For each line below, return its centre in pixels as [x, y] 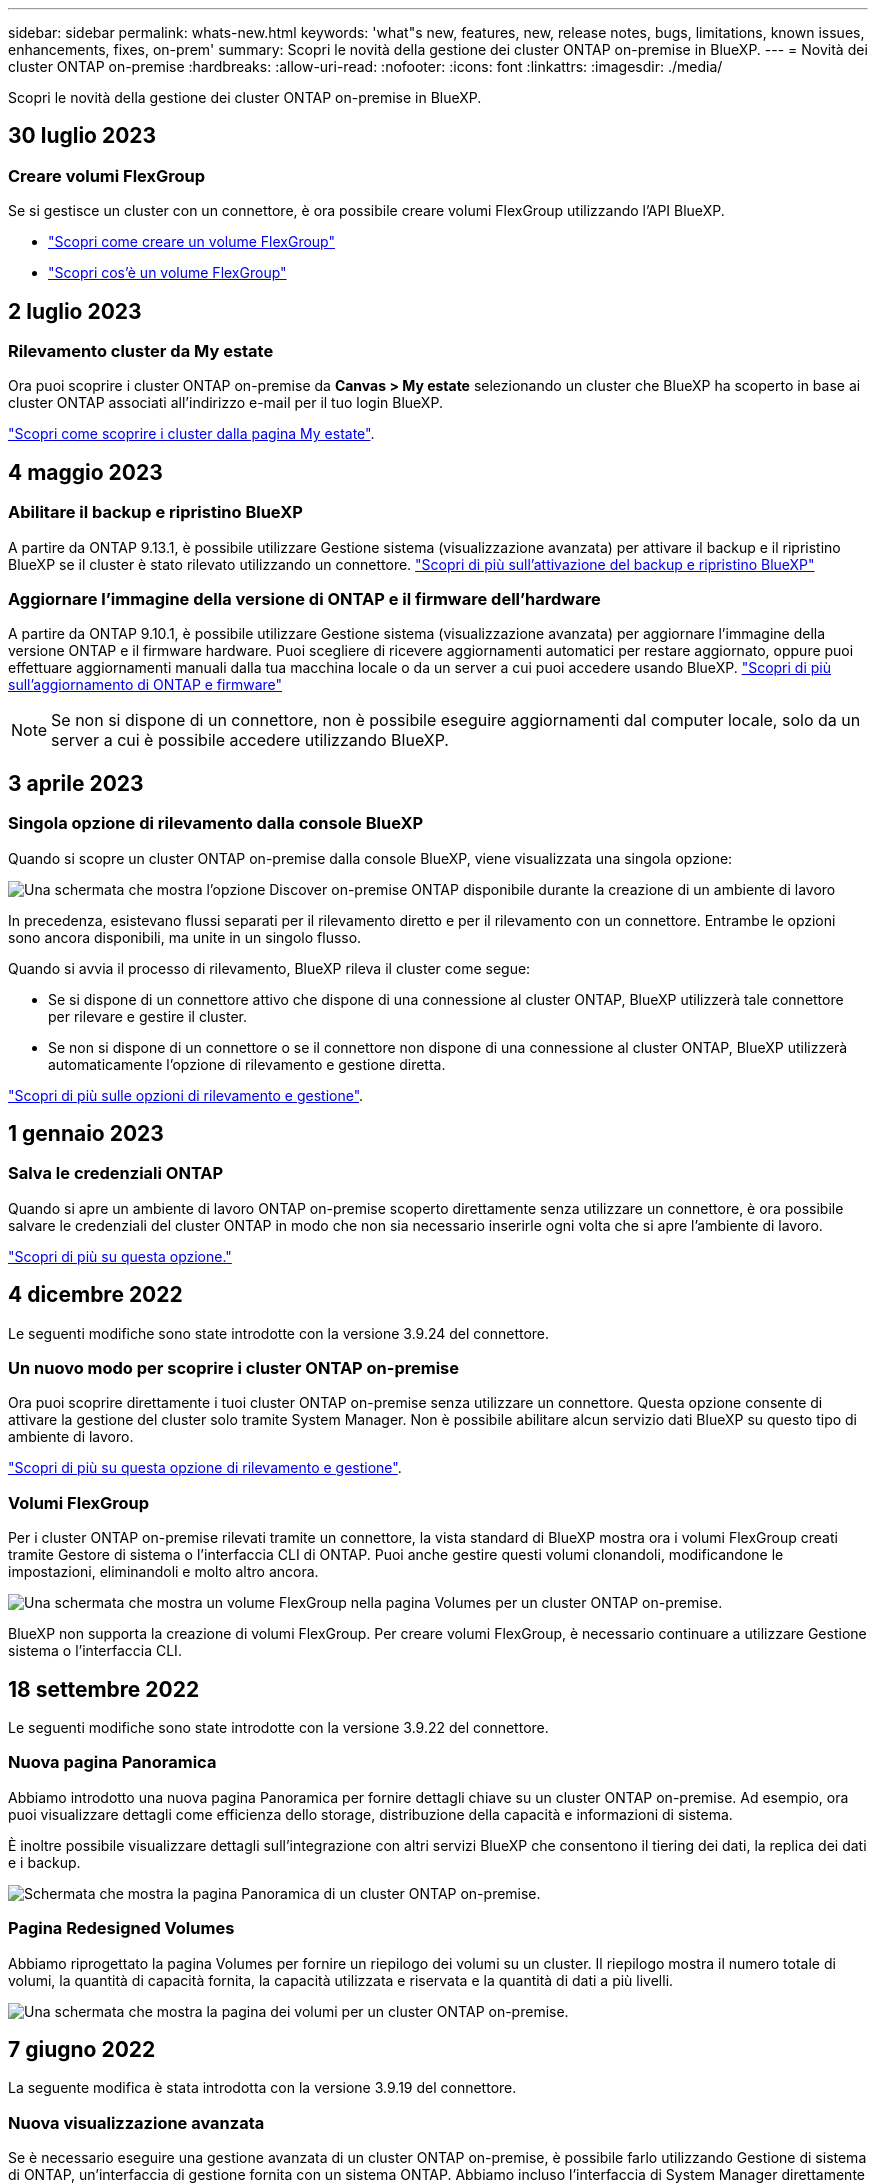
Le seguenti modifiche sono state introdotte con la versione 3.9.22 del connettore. [278, 1728]
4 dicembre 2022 [95, 1295]
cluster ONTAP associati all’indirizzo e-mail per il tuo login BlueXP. [225, 403]
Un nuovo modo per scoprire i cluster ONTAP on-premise [234, 1368]
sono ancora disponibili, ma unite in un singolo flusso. [185, 937]
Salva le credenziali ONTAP [116, 1173]
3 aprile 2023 [76, 783]
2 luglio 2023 [75, 311]
